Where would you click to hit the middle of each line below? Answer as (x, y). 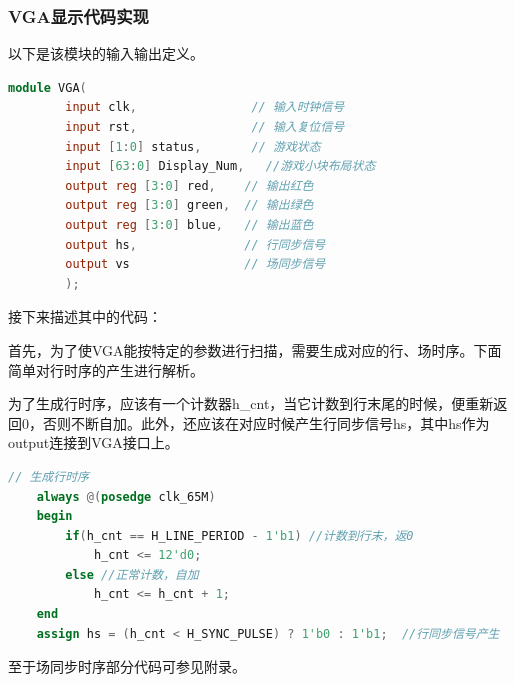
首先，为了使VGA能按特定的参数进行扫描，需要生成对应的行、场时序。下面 (255, 349)
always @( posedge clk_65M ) (126, 496)
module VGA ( (47, 87)
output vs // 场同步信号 (195, 264)
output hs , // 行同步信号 (195, 244)
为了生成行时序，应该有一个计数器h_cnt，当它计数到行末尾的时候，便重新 (251, 403)
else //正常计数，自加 (132, 574)
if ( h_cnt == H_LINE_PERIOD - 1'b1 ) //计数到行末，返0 (239, 535)
